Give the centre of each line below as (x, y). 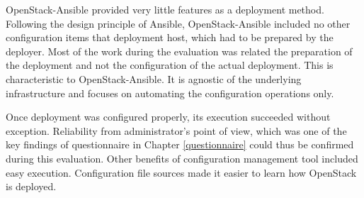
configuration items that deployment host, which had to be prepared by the (170, 37)
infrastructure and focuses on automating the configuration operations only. (170, 93)
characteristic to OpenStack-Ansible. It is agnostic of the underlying (154, 78)
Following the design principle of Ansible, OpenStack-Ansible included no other (178, 23)
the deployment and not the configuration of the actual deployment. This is (170, 65)
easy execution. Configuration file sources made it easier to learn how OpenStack (181, 172)
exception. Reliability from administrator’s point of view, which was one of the (176, 130)
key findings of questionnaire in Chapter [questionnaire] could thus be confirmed (180, 144)
